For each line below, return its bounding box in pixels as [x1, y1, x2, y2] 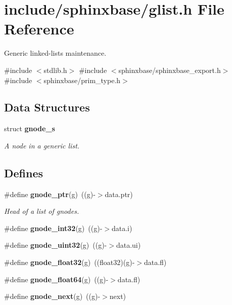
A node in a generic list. [4, 140, 80, 150]
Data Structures [4, 99, 90, 115]
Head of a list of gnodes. [4, 206, 79, 216]
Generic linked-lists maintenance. [4, 48, 107, 58]
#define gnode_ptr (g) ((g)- [4, 188, 96, 199]
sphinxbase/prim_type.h [43, 74, 121, 85]
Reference [4, 18, 74, 39]
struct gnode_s [4, 123, 55, 134]
